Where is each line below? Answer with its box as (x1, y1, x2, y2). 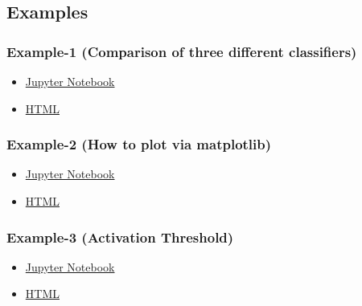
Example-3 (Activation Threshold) (6, 226, 234, 247)
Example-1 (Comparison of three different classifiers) (6, 41, 357, 61)
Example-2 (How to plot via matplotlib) (6, 134, 272, 154)
